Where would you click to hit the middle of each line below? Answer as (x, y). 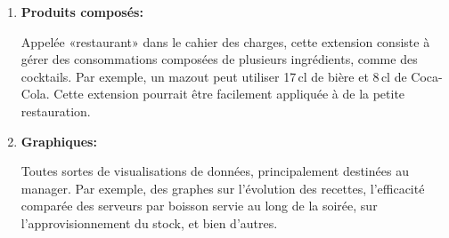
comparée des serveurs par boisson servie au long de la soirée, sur (199, 206)
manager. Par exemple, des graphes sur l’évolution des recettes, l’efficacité (223, 188)
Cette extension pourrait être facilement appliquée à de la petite (229, 94)
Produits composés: (82, 12)
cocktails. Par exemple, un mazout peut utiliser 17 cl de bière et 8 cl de (214, 76)
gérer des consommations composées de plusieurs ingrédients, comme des (219, 59)
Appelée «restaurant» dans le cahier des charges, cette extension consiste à (225, 41)
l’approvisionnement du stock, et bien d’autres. (149, 222)
